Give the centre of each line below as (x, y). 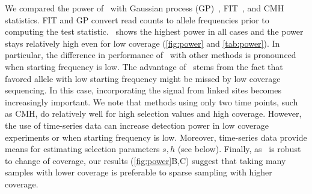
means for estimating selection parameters (82, 149)
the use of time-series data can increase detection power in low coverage (137, 125)
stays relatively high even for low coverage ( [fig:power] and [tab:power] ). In (142, 43)
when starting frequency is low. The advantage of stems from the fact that (144, 66)
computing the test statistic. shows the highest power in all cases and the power (154, 31)
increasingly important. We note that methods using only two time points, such (151, 101)
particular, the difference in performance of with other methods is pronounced (151, 55)
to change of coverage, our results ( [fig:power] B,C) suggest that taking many (145, 160)
